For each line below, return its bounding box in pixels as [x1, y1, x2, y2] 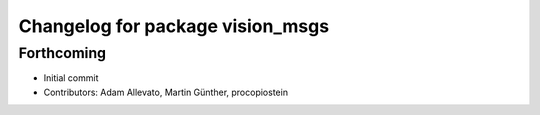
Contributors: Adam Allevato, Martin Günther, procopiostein [43, 86, 289, 98]
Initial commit [43, 72, 99, 84]
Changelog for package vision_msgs [18, 15, 330, 37]
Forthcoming [18, 44, 107, 62]
